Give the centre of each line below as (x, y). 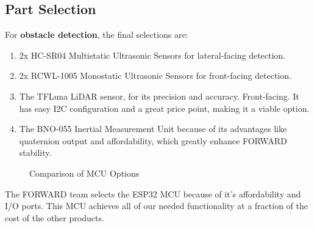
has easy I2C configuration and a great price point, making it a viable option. (164, 108)
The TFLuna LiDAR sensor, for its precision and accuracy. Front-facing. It (159, 96)
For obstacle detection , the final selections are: (97, 35)
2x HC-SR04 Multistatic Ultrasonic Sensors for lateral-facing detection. (152, 55)
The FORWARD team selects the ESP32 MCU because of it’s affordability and (153, 193)
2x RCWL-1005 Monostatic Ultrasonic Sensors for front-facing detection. (155, 75)
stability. (35, 153)
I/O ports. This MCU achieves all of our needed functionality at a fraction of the (156, 206)
